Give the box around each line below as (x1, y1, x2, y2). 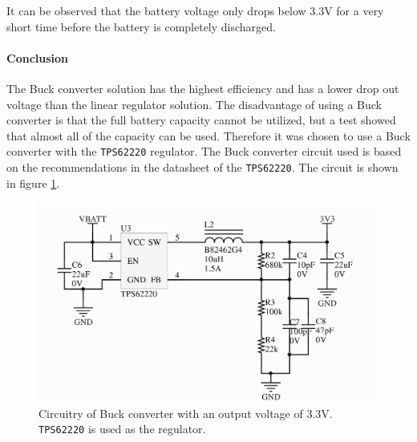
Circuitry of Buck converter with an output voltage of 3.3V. (38, 404, 333, 421)
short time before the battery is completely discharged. (6, 18, 276, 34)
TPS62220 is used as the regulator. (38, 420, 206, 437)
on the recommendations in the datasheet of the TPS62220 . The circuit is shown (6, 159, 399, 176)
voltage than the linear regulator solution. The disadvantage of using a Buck (6, 95, 383, 112)
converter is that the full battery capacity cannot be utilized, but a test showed (6, 112, 396, 128)
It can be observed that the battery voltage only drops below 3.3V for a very (6, 2, 384, 18)
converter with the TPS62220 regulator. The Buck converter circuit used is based (6, 143, 402, 160)
